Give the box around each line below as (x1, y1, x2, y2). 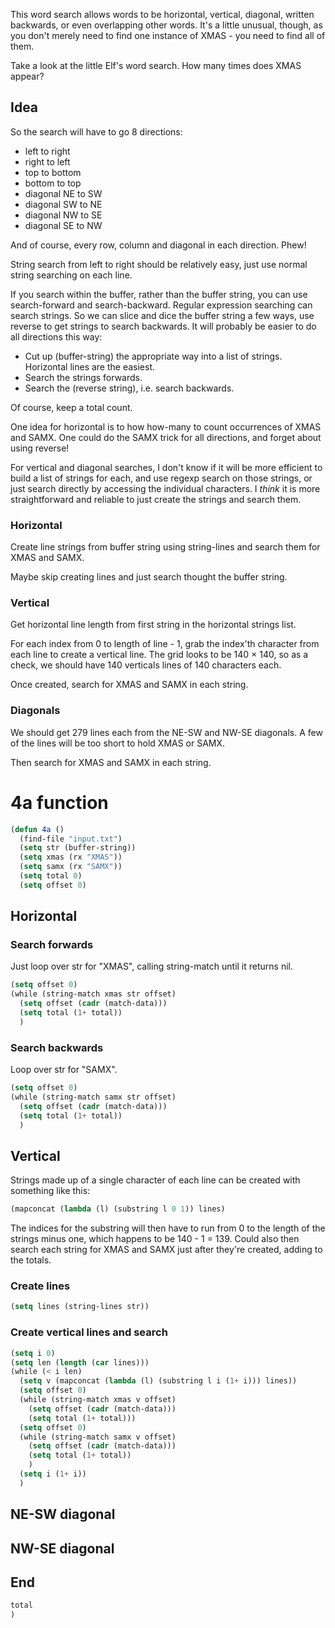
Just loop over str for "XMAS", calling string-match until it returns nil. (10, 960, 294, 973)
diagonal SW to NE (24, 198, 103, 210)
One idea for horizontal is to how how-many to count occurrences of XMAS (10, 420, 322, 433)
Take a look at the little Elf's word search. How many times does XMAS (10, 60, 302, 71)
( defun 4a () (10, 824, 65, 834)
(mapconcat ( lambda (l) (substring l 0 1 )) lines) (10, 1204, 226, 1214)
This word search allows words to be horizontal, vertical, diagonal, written (10, 9, 315, 20)
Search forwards (10, 938, 94, 952)
